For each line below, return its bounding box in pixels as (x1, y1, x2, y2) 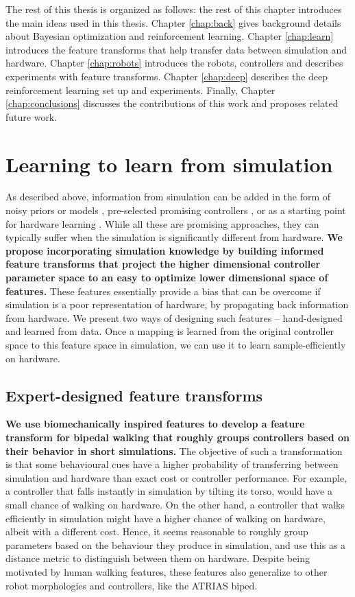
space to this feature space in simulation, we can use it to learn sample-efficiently (5, 338, 346, 351)
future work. (5, 109, 58, 124)
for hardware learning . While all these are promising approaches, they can (5, 216, 319, 231)
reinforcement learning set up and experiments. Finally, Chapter (5, 82, 276, 97)
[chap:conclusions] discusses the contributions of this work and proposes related (5, 96, 339, 110)
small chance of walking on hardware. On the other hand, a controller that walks (5, 497, 345, 511)
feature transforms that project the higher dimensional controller (5, 257, 321, 271)
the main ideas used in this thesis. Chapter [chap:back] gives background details (5, 15, 341, 30)
